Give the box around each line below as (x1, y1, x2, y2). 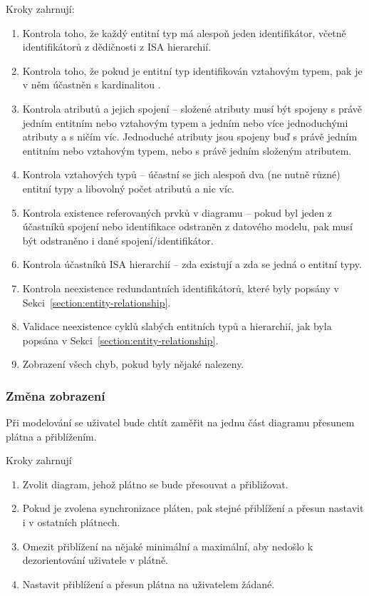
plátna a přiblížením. (6, 428, 97, 443)
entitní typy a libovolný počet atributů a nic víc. (22, 180, 234, 195)
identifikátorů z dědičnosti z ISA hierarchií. (22, 39, 212, 54)
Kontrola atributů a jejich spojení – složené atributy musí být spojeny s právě (22, 101, 362, 115)
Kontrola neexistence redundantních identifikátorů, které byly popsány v (22, 280, 339, 295)
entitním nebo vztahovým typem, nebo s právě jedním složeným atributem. (22, 143, 352, 158)
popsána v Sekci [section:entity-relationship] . (22, 332, 219, 347)
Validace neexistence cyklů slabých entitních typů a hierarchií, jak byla (22, 319, 332, 334)
